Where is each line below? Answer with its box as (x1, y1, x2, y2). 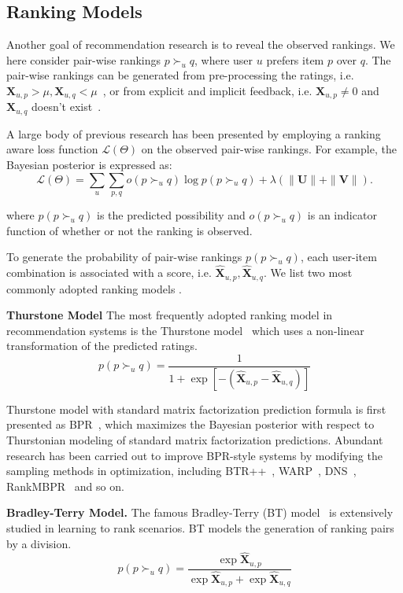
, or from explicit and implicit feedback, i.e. (102, 82, 312, 98)
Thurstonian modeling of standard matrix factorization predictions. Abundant (6, 431, 383, 448)
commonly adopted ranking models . (6, 280, 182, 296)
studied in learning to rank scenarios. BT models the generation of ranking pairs (6, 519, 394, 536)
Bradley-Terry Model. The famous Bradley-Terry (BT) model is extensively (6, 504, 394, 521)
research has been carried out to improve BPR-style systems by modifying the (6, 447, 383, 463)
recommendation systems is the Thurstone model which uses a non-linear (6, 322, 364, 338)
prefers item (266, 51, 324, 68)
